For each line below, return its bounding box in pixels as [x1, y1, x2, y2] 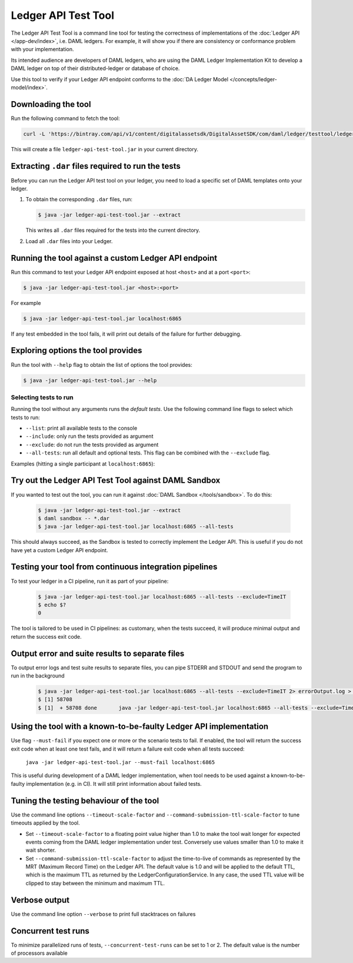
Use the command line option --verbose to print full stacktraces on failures [11, 910, 196, 918]
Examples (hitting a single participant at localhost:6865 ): [11, 460, 155, 467]
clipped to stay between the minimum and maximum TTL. [25, 879, 165, 886]
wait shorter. [25, 846, 56, 854]
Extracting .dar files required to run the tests [11, 161, 181, 171]
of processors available [11, 949, 68, 957]
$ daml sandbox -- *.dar [38, 515, 110, 522]
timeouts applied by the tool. [11, 819, 81, 826]
